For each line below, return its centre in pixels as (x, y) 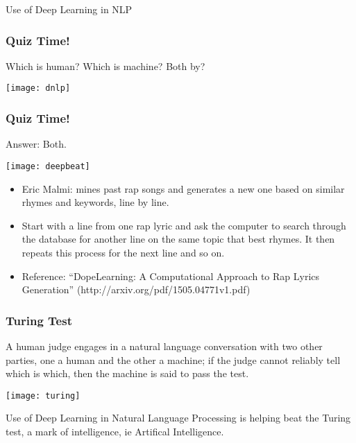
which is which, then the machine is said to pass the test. (127, 373)
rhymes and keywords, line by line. (95, 202)
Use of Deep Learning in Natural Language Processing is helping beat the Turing (178, 418)
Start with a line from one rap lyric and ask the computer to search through (184, 225)
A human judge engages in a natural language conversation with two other (164, 346)
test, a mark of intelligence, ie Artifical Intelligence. (115, 431)
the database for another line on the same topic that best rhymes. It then (178, 239)
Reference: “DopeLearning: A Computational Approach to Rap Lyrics (171, 276)
